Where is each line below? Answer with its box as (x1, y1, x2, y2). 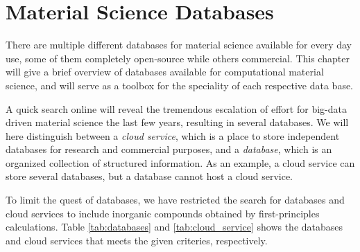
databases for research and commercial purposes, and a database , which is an (6, 142, 332, 156)
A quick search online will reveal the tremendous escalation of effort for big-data (6, 101, 347, 116)
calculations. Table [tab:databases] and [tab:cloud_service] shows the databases (6, 219, 343, 234)
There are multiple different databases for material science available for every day (6, 37, 352, 52)
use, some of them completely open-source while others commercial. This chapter (6, 51, 350, 65)
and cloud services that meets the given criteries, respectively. (6, 233, 268, 247)
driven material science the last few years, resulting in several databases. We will (6, 115, 349, 129)
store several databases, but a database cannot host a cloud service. (6, 169, 293, 183)
